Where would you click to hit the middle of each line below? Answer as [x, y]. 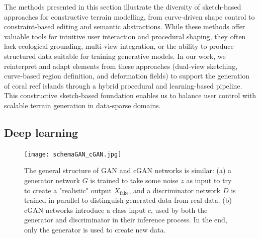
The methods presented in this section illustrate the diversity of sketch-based [123, 7]
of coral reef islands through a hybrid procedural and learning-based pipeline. [123, 85]
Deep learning [41, 132]
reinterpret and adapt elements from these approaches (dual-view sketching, [121, 66]
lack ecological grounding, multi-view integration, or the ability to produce [119, 46]
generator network [52, 180]
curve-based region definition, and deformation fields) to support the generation [127, 76]
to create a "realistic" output [68, 190]
